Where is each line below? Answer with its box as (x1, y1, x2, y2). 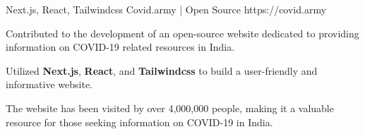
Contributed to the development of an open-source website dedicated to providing (6, 25, 359, 40)
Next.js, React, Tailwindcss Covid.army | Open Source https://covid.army (6, 2, 327, 16)
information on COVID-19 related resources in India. (6, 39, 235, 54)
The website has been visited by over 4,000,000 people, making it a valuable (6, 100, 334, 115)
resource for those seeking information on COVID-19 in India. (6, 114, 273, 129)
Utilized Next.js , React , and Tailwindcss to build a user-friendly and (6, 63, 318, 78)
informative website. (6, 77, 93, 92)
